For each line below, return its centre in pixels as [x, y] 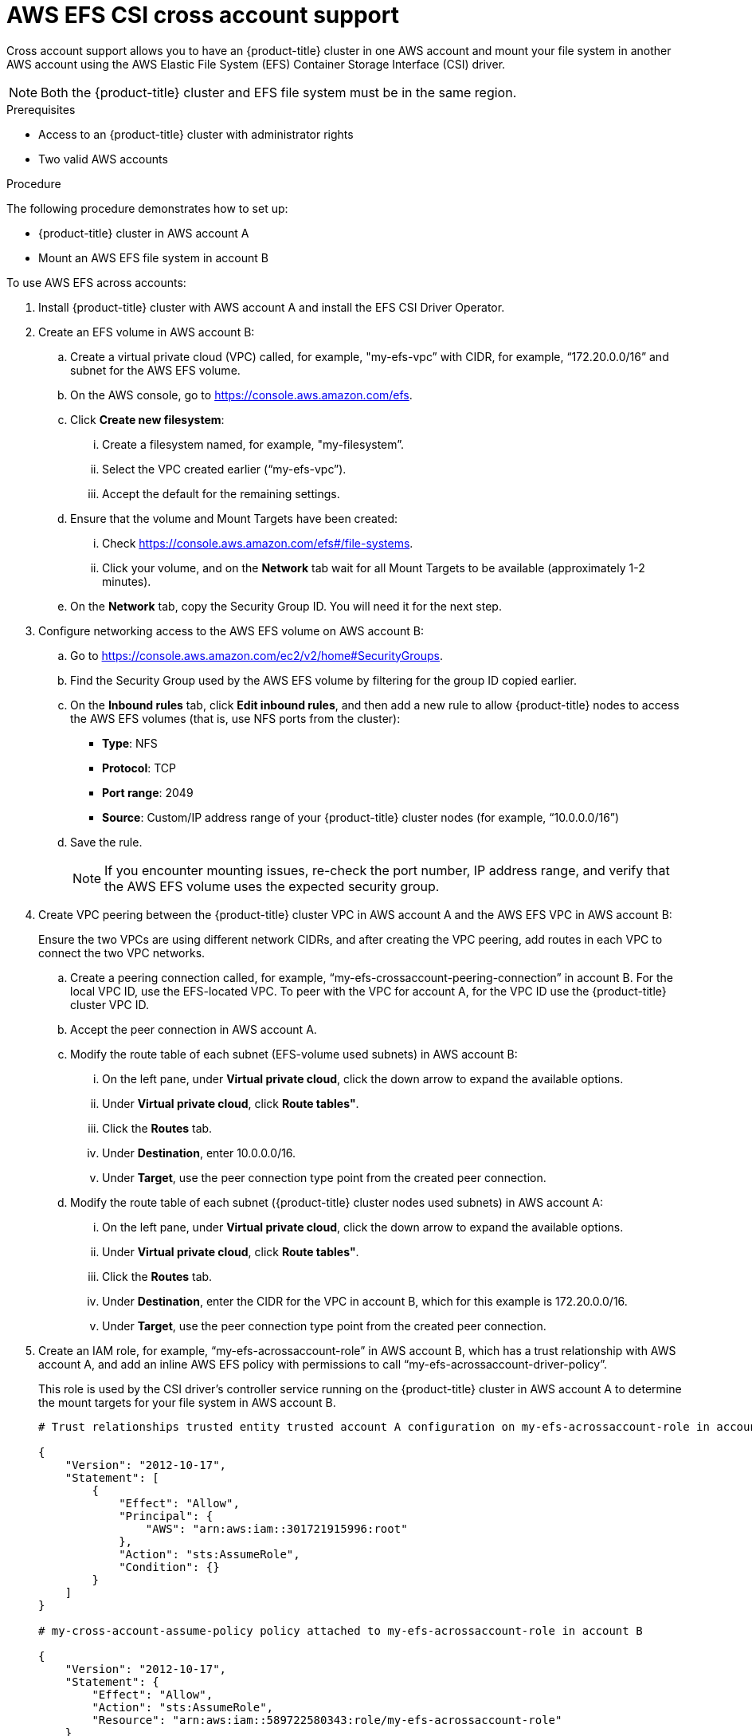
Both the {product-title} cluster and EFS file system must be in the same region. [279, 92]
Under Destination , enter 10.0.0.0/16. [199, 1153]
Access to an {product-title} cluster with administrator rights [196, 134]
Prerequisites [41, 109]
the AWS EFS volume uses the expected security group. [272, 886]
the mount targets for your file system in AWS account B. [187, 1402]
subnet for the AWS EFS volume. [155, 370]
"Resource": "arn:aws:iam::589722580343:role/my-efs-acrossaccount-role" [327, 1720]
